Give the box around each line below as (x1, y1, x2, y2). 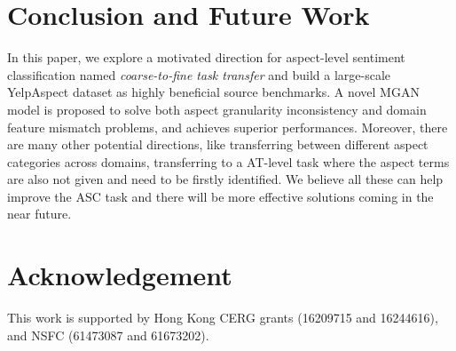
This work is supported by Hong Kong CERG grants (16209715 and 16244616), (7, 308, 438, 327)
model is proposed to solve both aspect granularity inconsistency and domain (7, 100, 427, 118)
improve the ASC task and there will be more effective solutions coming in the (7, 187, 434, 205)
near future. (7, 204, 72, 223)
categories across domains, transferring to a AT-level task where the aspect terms (7, 152, 450, 171)
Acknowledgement (7, 257, 232, 293)
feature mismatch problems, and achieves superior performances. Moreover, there (7, 117, 448, 136)
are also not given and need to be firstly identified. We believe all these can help (7, 170, 444, 188)
